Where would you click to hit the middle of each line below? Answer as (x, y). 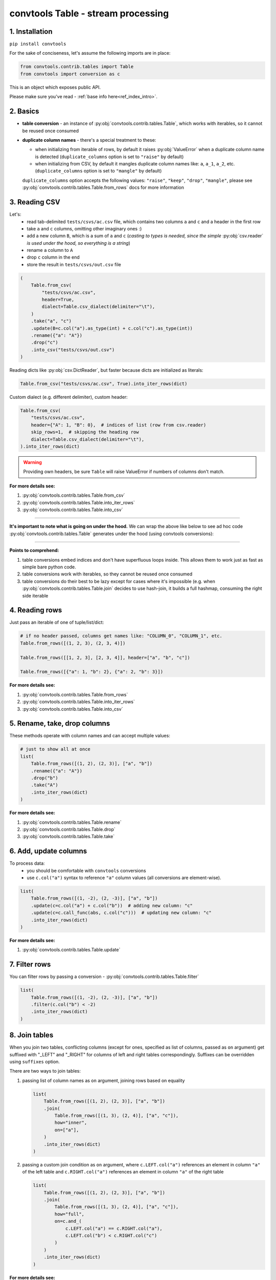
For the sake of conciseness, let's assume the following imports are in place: (90, 53)
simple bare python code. (49, 567)
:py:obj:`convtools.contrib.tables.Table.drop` (69, 829)
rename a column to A (50, 250)
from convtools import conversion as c (70, 74)
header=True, (58, 300)
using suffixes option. (34, 1062)
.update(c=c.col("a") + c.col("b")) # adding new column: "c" (112, 905)
